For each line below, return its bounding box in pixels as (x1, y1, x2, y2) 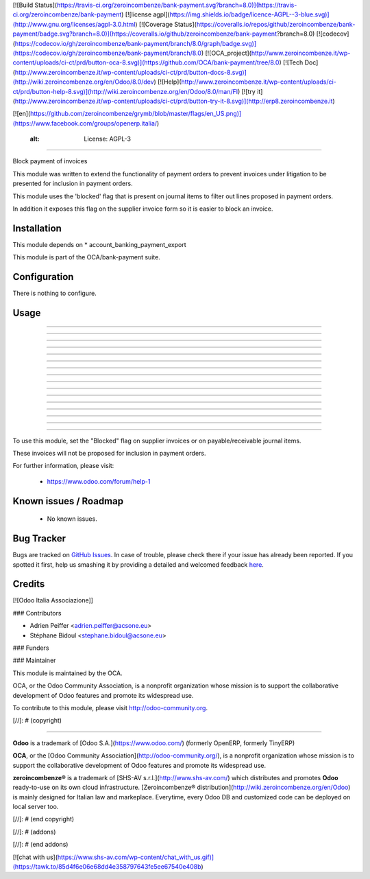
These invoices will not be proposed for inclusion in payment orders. (12, 449, 206, 458)
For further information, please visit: (12, 462, 114, 470)
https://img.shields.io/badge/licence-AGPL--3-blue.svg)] (169, 10, 330, 19)
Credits (12, 578, 45, 590)
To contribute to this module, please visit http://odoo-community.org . (12, 703, 208, 712)
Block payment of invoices (12, 157, 88, 165)
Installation (12, 222, 62, 234)
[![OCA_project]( (205, 49, 251, 57)
